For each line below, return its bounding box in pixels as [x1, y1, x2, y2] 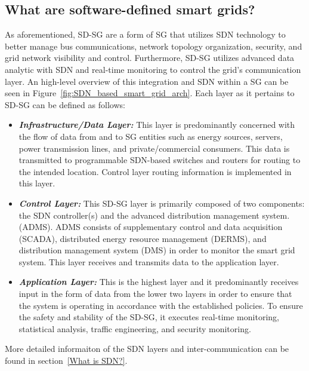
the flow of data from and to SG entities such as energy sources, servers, [18, 130, 283, 142]
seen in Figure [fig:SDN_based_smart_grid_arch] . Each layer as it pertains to [5, 87, 295, 99]
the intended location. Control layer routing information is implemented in [18, 165, 292, 177]
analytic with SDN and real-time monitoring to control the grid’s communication [5, 63, 301, 75]
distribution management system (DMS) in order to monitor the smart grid [18, 244, 295, 256]
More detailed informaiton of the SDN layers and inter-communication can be [5, 342, 289, 355]
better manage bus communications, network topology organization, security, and [5, 39, 302, 52]
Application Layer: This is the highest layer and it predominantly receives [18, 275, 299, 288]
